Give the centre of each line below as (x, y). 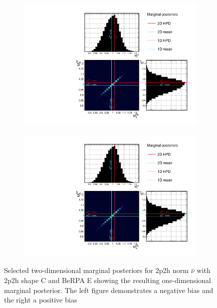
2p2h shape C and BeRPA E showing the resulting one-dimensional (107, 280)
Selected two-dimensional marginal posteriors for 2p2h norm (96, 270)
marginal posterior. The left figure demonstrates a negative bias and (109, 290)
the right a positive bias (41, 300)
